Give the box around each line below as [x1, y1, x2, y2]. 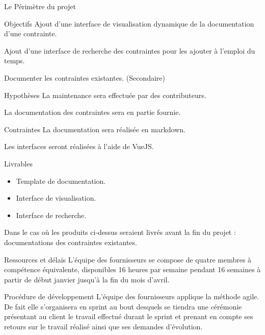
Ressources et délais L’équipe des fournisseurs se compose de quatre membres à [4, 254, 252, 265]
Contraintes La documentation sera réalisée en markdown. [4, 124, 186, 134]
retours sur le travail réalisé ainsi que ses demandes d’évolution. [4, 321, 203, 332]
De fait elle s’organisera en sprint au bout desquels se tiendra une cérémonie [4, 301, 242, 312]
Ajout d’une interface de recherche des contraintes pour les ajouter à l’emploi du [4, 45, 255, 56]
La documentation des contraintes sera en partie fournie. [4, 107, 181, 117]
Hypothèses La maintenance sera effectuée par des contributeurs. [4, 89, 206, 100]
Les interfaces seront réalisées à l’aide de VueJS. [4, 141, 154, 152]
